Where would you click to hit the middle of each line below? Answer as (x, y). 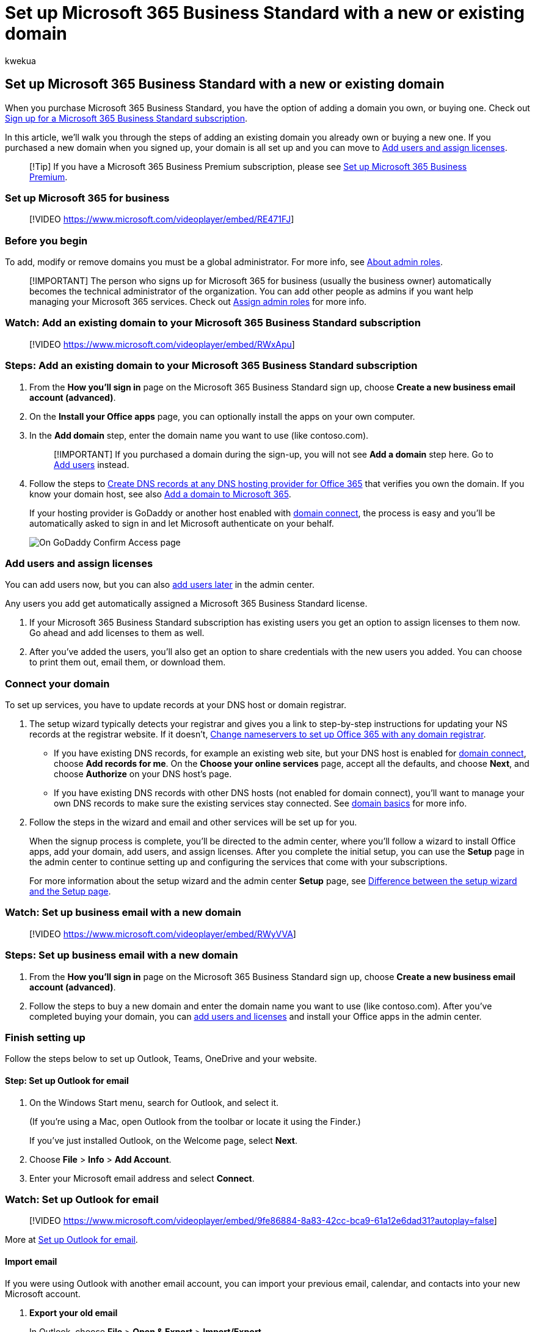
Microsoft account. (43, 1294)
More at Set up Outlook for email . (71, 1240)
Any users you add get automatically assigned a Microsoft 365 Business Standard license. (186, 604)
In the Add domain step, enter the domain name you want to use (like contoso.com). (199, 435)
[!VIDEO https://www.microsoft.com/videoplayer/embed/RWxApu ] (162, 344)
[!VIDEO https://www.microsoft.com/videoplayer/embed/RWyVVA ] (163, 934)
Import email (31, 1261)
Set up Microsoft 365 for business (87, 198)
